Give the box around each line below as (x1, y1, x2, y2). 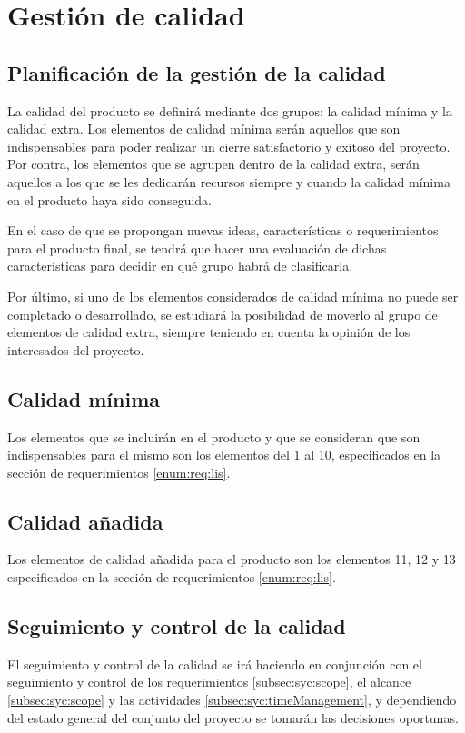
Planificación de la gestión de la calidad (7, 58, 386, 86)
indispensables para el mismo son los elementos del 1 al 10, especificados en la (7, 445, 441, 464)
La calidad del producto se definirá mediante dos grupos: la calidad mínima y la (7, 101, 452, 120)
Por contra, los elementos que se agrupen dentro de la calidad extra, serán (7, 154, 420, 173)
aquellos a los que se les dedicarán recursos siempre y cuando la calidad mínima (7, 172, 450, 191)
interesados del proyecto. (7, 340, 144, 359)
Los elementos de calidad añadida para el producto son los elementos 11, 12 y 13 (7, 550, 456, 569)
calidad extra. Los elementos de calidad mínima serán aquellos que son (7, 119, 401, 138)
